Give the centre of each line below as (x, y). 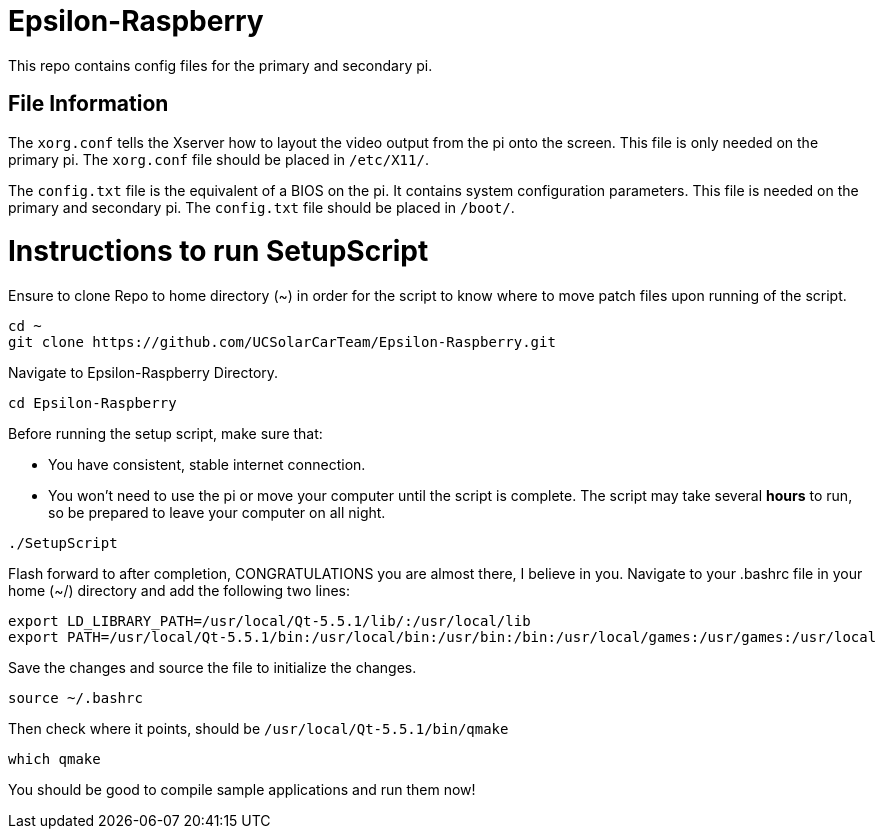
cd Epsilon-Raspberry (92, 403)
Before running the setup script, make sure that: (165, 434)
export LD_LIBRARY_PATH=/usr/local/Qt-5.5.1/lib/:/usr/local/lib (269, 621)
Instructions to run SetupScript (218, 251)
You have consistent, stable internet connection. (207, 465)
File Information (88, 104)
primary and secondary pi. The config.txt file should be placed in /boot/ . (261, 207)
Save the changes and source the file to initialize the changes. (212, 668)
